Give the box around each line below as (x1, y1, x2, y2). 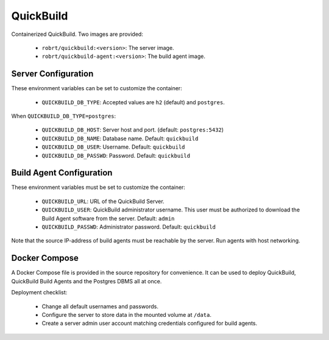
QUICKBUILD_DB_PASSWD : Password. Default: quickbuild (41, 152, 191, 159)
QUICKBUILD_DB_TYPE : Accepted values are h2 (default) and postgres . (41, 98, 225, 106)
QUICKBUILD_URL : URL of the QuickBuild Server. (41, 197, 164, 205)
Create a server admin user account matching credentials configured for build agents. (41, 320, 258, 327)
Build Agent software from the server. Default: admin (41, 214, 175, 222)
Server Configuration (11, 69, 94, 79)
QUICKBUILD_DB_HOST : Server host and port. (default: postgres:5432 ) (41, 126, 224, 133)
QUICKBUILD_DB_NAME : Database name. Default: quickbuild (41, 135, 199, 142)
